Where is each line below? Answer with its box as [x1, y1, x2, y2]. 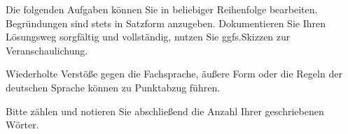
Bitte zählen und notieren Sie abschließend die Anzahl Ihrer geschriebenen [6, 103, 324, 118]
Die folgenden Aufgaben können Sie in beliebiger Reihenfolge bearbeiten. [6, 2, 318, 16]
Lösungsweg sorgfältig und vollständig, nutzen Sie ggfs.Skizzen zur [6, 29, 291, 44]
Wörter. [6, 117, 39, 132]
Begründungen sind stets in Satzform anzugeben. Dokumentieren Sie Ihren [6, 15, 326, 30]
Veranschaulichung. [6, 43, 88, 57]
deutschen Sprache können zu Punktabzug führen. [6, 80, 221, 94]
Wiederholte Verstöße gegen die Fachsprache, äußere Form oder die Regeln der [6, 66, 342, 81]
